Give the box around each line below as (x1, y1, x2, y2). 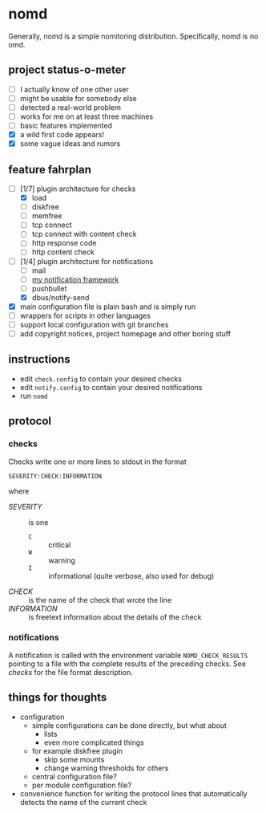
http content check (31, 247, 95, 257)
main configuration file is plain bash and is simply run (19, 302, 196, 311)
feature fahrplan (8, 162, 92, 177)
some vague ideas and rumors (19, 139, 121, 148)
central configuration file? (31, 771, 118, 781)
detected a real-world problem (19, 102, 122, 112)
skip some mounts (43, 754, 105, 764)
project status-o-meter (8, 63, 127, 77)
